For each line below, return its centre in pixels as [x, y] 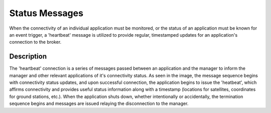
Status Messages [46, 13]
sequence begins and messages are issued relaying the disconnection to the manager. [99, 103]
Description [28, 56]
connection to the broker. [35, 42]
